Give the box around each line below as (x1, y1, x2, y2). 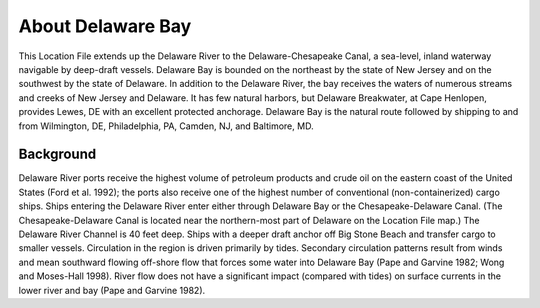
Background (18, 146, 97, 163)
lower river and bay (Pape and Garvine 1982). (18, 284, 206, 296)
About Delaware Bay (18, 15, 192, 37)
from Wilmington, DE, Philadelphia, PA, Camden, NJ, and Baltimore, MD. (18, 120, 314, 132)
